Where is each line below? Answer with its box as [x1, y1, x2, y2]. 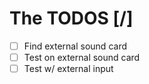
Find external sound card [23, 40, 127, 52]
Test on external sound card [23, 52, 141, 63]
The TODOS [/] [9, 7, 134, 30]
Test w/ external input [23, 63, 114, 75]
